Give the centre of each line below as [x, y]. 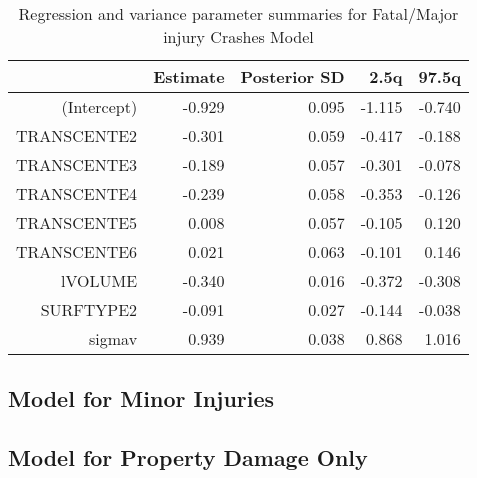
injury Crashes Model [238, 36]
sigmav [113, 338]
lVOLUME [99, 280]
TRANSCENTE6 [77, 251]
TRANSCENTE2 [77, 135]
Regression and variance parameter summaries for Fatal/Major [238, 13]
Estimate [189, 76]
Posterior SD [292, 76]
